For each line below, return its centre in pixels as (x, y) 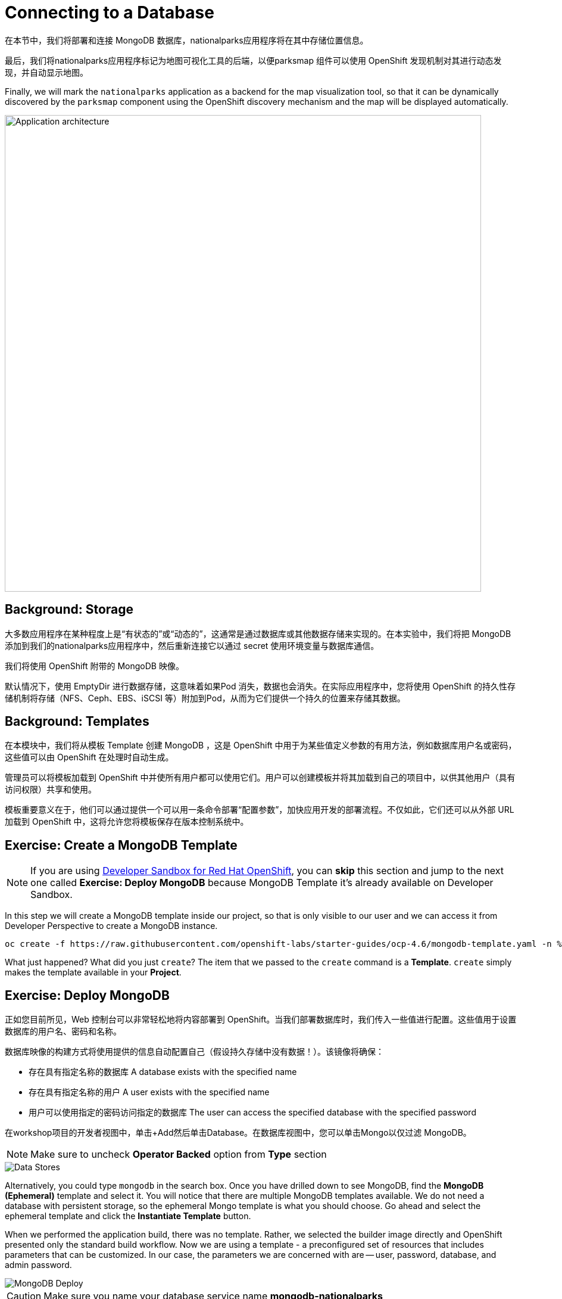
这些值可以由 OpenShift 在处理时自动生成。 (89, 757)
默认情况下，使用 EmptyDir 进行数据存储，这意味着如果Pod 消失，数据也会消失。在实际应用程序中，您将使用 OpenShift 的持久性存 (260, 686)
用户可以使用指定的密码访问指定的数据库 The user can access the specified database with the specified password (252, 1112)
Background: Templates (77, 722)
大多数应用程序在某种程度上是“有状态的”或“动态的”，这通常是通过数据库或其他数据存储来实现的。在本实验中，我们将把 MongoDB (258, 633)
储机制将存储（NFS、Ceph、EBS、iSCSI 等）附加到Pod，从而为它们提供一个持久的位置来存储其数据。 (205, 698)
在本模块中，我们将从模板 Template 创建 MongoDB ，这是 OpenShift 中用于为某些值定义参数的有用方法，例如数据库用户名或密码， (261, 745)
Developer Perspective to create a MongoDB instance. (111, 926)
